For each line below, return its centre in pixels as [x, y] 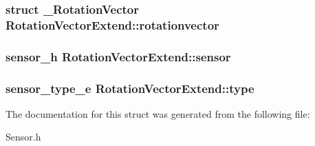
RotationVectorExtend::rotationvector [112, 24]
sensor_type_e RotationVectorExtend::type [130, 88]
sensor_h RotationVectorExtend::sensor [118, 56]
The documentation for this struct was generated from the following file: [158, 113]
